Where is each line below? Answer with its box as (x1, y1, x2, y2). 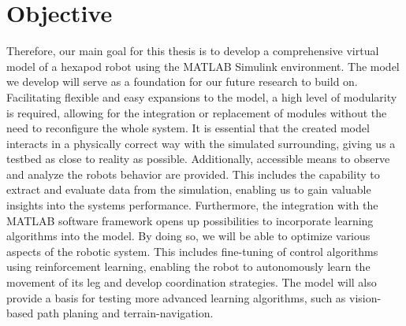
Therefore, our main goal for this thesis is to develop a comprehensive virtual (6, 43, 379, 59)
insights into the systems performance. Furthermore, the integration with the (6, 197, 378, 213)
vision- (349, 289, 382, 306)
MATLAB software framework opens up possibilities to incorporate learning (6, 212, 374, 228)
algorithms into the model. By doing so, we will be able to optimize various (6, 228, 371, 244)
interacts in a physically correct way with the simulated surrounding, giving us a (6, 135, 396, 151)
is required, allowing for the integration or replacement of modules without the (6, 104, 387, 120)
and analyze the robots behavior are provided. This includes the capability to (6, 165, 380, 182)
